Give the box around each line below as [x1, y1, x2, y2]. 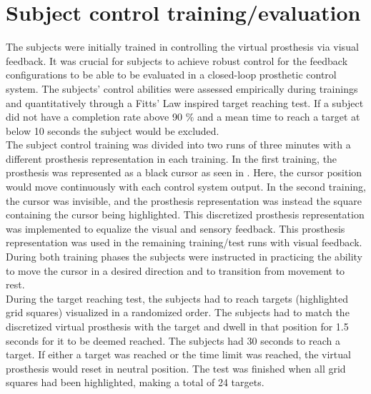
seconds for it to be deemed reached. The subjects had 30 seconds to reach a [6, 333, 340, 348]
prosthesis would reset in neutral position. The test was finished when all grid [6, 360, 346, 375]
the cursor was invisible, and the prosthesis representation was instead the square [6, 193, 362, 208]
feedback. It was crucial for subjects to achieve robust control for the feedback [6, 53, 348, 68]
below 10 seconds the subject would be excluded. [6, 123, 219, 138]
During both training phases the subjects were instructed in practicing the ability [6, 249, 362, 264]
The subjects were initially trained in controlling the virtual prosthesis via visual [6, 39, 359, 54]
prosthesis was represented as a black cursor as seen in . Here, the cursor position [6, 165, 362, 180]
